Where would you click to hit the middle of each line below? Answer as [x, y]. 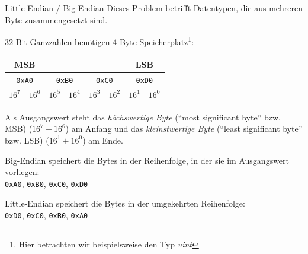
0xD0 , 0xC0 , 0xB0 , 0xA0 [46, 215]
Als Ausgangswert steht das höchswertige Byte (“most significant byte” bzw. [143, 117]
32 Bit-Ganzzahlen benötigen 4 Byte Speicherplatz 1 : [100, 41]
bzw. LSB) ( [27, 140]
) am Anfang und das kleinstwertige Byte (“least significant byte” [184, 128]
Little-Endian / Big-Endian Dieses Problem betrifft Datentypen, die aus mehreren [154, 8]
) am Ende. [103, 140]
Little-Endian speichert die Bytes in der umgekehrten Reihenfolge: [125, 203]
